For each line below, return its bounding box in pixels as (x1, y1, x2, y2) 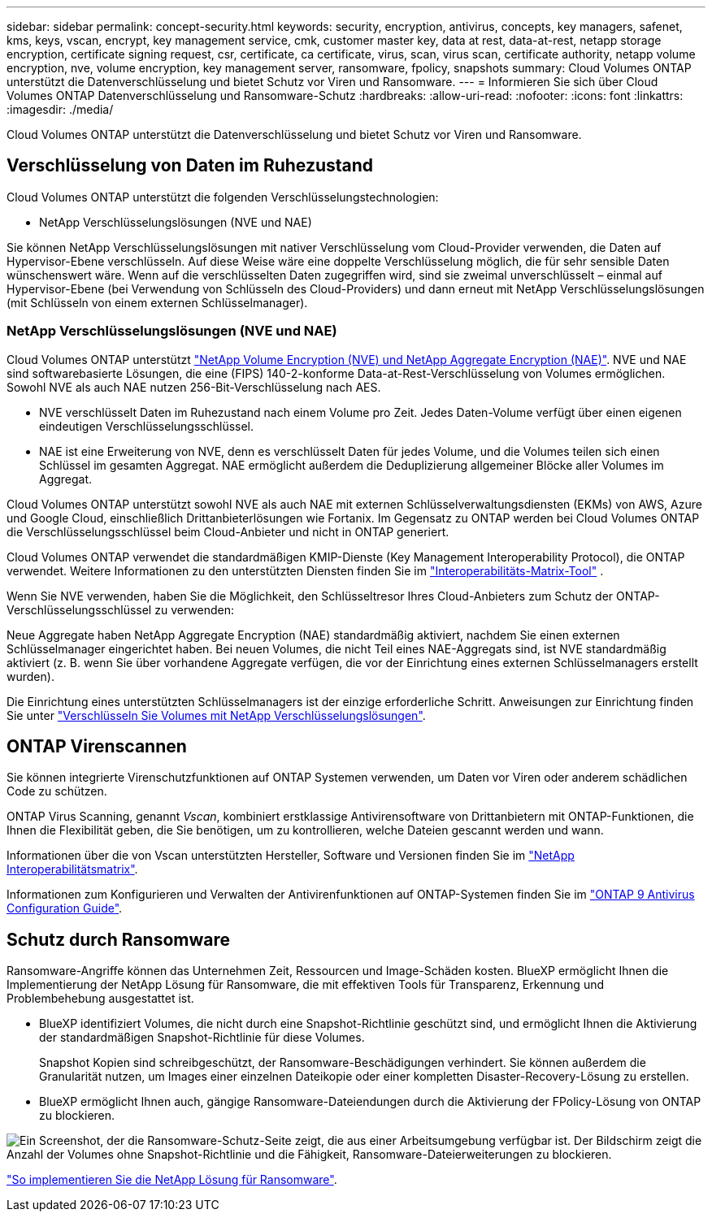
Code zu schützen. (7, 784, 107, 799)
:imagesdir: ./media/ (7, 102, 114, 116)
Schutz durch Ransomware (7, 929, 230, 950)
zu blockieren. (39, 1108, 115, 1123)
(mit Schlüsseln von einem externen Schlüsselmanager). (7, 295, 308, 310)
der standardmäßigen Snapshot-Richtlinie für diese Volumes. (39, 1030, 365, 1045)
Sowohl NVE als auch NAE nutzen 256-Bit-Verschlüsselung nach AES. (7, 379, 381, 394)
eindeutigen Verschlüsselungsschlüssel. (39, 418, 254, 433)
